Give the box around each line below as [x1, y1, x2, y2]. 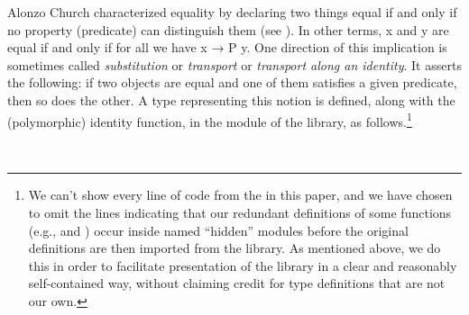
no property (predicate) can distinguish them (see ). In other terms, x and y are [7, 20, 449, 39]
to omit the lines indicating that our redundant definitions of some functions [28, 203, 452, 221]
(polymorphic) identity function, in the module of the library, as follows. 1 [7, 109, 412, 130]
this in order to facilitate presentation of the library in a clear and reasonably [28, 256, 457, 274]
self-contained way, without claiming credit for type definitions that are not [28, 274, 446, 292]
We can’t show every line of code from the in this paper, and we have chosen [28, 185, 453, 204]
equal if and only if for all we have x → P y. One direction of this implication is [7, 38, 447, 57]
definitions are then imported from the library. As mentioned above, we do [28, 238, 441, 257]
